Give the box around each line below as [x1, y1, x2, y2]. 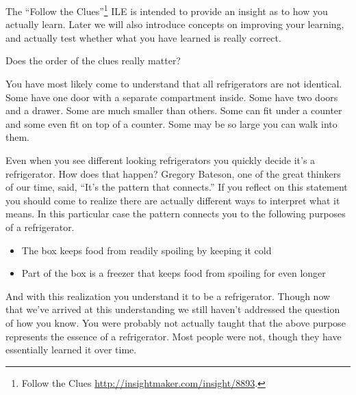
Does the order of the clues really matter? [5, 53, 181, 68]
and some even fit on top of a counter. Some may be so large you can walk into [5, 116, 338, 131]
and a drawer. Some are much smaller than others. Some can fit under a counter [5, 103, 342, 118]
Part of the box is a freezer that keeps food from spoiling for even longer [21, 266, 326, 280]
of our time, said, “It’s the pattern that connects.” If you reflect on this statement [5, 180, 348, 194]
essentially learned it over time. [5, 342, 137, 357]
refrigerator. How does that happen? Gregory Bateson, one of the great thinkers [5, 166, 341, 180]
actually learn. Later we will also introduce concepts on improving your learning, [5, 17, 344, 31]
